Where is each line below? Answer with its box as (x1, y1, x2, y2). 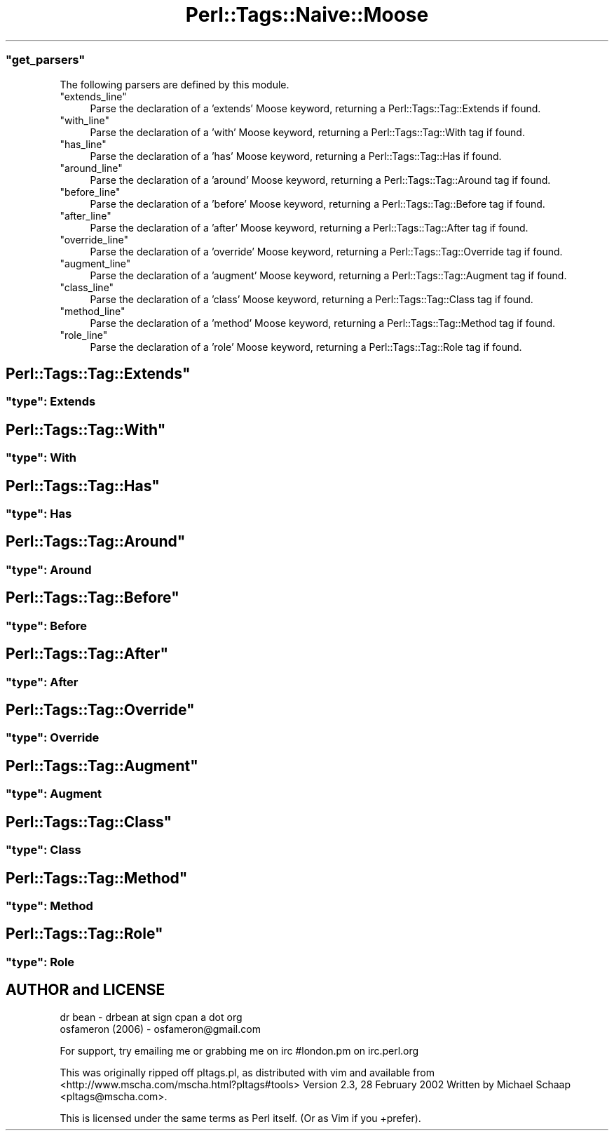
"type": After (6, 674, 79, 689)
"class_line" (60, 281, 114, 293)
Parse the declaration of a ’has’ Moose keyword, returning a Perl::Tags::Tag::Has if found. (90, 149, 502, 162)
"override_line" (60, 233, 128, 246)
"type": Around (6, 562, 92, 577)
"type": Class (6, 843, 81, 857)
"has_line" (60, 138, 107, 150)
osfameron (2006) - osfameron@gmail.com (60, 1022, 261, 1035)
